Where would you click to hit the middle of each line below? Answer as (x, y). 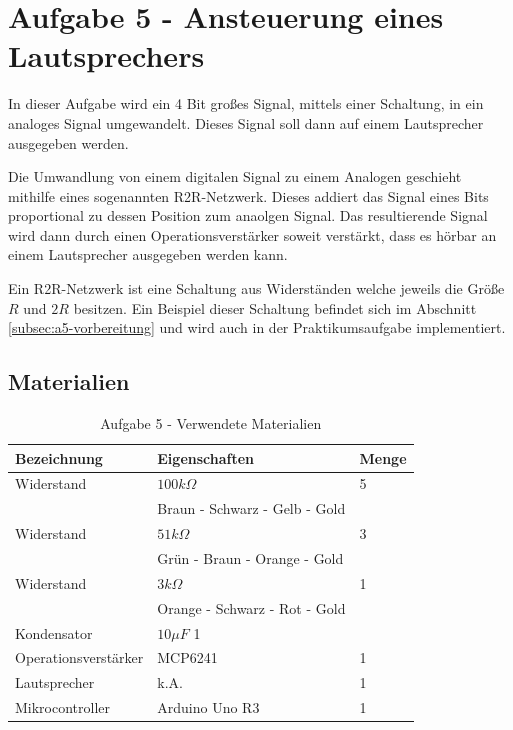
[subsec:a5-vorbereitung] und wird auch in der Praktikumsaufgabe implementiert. (257, 327)
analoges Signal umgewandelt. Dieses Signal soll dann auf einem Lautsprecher (246, 122)
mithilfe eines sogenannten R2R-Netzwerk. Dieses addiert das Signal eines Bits (248, 195)
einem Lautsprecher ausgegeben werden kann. (148, 254)
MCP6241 (187, 657)
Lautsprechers (106, 55)
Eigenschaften (206, 457)
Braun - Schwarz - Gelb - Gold (251, 508)
